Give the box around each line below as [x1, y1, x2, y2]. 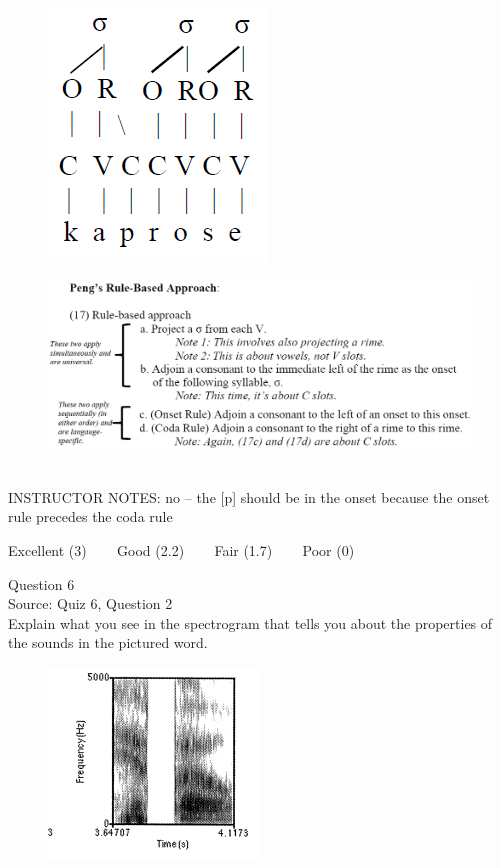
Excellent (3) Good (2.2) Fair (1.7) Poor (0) [8, 539, 355, 560]
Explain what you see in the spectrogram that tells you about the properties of [8, 612, 493, 633]
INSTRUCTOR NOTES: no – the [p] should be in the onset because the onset [8, 486, 490, 507]
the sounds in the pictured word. [8, 632, 208, 653]
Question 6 [8, 573, 75, 594]
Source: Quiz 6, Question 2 [8, 593, 173, 614]
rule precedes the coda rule [8, 506, 173, 527]
